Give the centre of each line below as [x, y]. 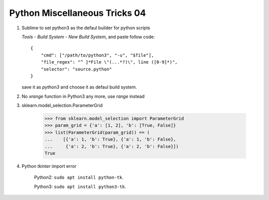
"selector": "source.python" [76, 69]
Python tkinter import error [49, 166]
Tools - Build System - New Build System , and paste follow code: [88, 37]
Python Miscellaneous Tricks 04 [78, 13]
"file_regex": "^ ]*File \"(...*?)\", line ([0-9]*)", [109, 62]
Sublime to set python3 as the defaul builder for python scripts [86, 28]
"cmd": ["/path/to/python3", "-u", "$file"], [97, 55]
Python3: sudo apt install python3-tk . [80, 187]
